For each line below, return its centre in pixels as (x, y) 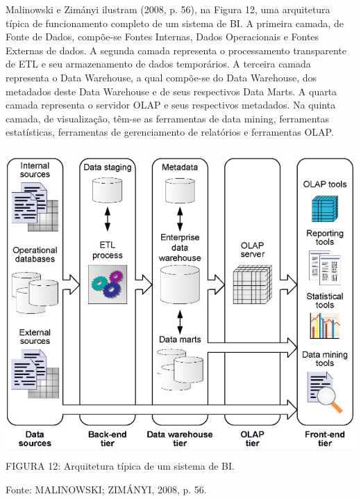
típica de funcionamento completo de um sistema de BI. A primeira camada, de (175, 23)
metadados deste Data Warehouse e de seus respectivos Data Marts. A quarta (171, 91)
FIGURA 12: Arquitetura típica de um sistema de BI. (120, 466)
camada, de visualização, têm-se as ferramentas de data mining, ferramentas (167, 118)
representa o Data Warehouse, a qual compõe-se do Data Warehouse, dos (161, 77)
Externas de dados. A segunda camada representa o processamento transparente (176, 50)
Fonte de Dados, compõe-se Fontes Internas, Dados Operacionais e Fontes (162, 37)
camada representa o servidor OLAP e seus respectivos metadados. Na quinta (171, 105)
